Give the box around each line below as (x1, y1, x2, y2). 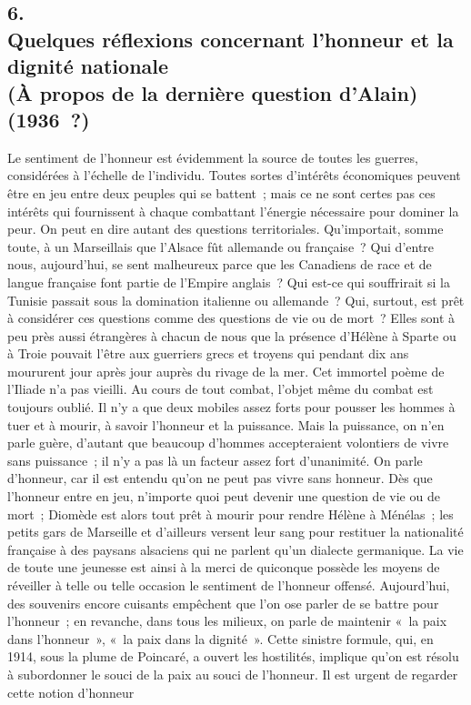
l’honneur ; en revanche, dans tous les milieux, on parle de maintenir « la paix (7, 611, 447, 630)
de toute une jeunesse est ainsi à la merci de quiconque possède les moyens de (7, 558, 440, 577)
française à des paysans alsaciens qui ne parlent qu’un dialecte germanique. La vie (7, 539, 464, 559)
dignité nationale (7, 52, 169, 80)
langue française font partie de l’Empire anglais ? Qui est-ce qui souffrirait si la (7, 272, 450, 291)
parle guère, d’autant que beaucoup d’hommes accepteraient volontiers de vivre (7, 433, 449, 452)
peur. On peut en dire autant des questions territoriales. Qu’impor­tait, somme (7, 219, 444, 238)
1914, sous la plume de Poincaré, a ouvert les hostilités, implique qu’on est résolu (7, 647, 459, 666)
